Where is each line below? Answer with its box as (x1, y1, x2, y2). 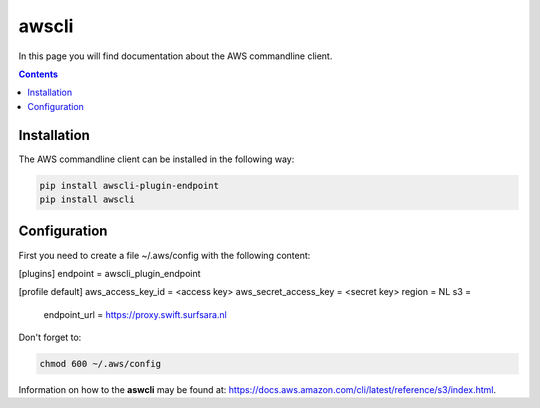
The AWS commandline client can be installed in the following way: (18, 153, 295, 165)
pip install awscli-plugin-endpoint (39, 180, 220, 191)
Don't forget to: (18, 331, 82, 344)
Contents (18, 68, 59, 80)
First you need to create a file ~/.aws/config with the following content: (18, 249, 311, 261)
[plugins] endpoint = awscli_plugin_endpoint (18, 267, 201, 279)
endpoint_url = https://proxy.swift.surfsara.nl (43, 308, 227, 320)
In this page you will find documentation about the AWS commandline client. (18, 50, 333, 62)
